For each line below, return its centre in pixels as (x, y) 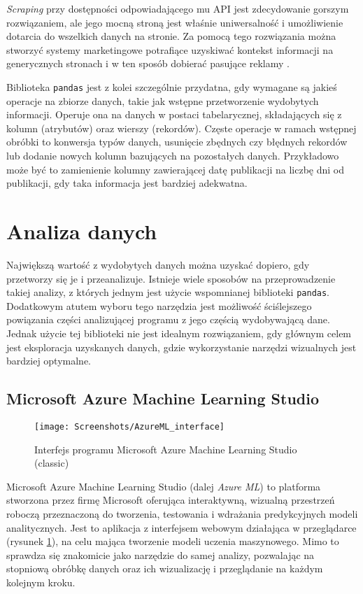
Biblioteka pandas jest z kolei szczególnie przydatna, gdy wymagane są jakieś (172, 86)
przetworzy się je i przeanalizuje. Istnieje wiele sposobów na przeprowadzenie (171, 278)
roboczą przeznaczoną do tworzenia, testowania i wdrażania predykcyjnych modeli (182, 513)
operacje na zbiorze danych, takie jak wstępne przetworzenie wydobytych (163, 100)
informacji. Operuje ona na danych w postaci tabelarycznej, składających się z (174, 114)
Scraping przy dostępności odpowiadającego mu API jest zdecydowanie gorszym (178, 8)
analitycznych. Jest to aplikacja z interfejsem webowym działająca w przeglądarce (181, 527)
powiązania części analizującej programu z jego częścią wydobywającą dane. (168, 319)
